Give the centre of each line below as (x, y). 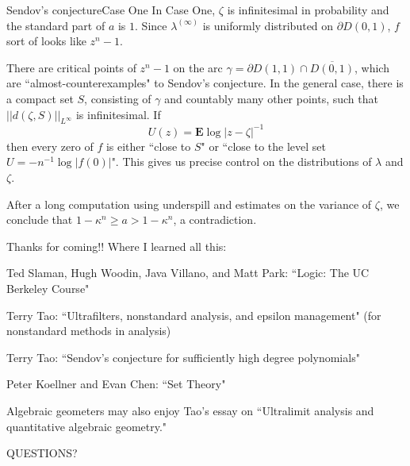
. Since (151, 25)
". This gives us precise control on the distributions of (241, 162)
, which (372, 67)
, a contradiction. (215, 220)
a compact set (40, 98)
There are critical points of (71, 67)
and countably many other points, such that (271, 98)
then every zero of (50, 146)
